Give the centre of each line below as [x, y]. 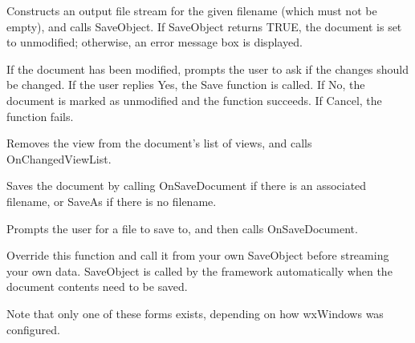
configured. [33, 329]
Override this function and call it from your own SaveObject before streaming [198, 255]
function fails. [40, 116]
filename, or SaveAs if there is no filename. [112, 201]
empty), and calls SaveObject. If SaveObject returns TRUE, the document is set [204, 26]
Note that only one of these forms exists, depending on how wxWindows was [195, 313]
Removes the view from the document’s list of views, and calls [159, 143]
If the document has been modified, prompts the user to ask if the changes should [208, 69]
